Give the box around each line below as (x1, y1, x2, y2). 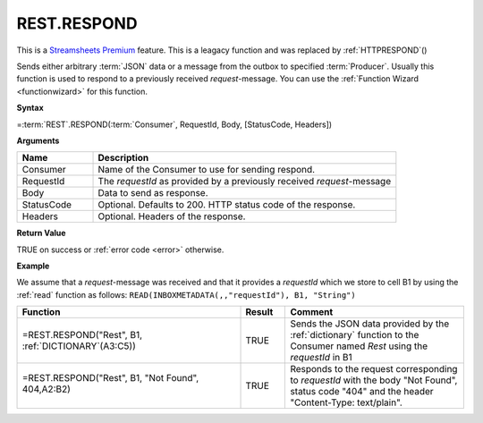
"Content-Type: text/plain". (290, 396, 402, 409)
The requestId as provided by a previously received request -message (97, 175, 392, 188)
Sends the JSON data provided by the (290, 317, 450, 330)
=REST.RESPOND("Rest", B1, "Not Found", (21, 372, 199, 385)
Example (16, 260, 50, 272)
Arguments (16, 135, 60, 146)
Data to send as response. (97, 187, 209, 199)
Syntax (16, 103, 44, 114)
